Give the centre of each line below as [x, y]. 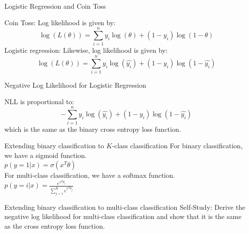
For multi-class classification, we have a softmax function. [90, 175]
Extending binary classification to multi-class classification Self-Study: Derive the [125, 207]
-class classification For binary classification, [177, 145]
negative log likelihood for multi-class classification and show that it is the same [123, 216]
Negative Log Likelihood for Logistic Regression [75, 85]
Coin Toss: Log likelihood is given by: [60, 22]
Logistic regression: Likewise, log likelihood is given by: [86, 50]
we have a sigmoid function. [46, 155]
